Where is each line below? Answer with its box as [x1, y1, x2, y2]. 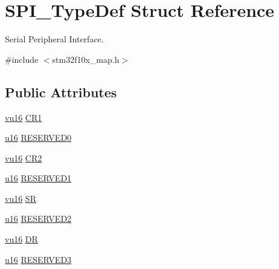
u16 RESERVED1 [5, 172, 72, 184]
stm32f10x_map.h [52, 53, 120, 65]
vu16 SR [5, 192, 36, 204]
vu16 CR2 [5, 151, 42, 164]
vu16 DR [5, 233, 38, 245]
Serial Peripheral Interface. [5, 33, 104, 45]
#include [5, 53, 39, 65]
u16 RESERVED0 [5, 131, 72, 144]
